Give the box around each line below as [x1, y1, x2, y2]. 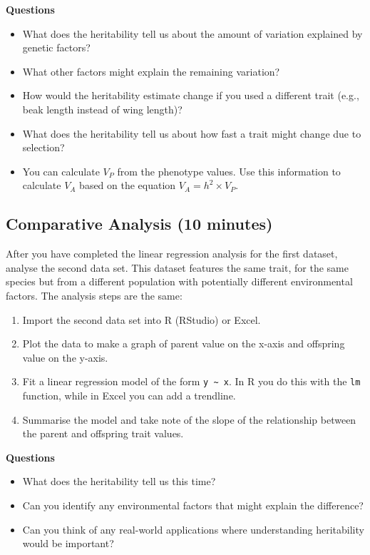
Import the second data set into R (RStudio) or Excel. [22, 312, 261, 327]
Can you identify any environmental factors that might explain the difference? [22, 497, 364, 512]
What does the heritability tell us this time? [22, 474, 216, 489]
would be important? [22, 536, 114, 551]
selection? [22, 140, 65, 155]
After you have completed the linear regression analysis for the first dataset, [6, 246, 338, 261]
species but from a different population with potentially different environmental [6, 274, 353, 289]
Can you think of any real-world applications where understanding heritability [22, 521, 364, 536]
